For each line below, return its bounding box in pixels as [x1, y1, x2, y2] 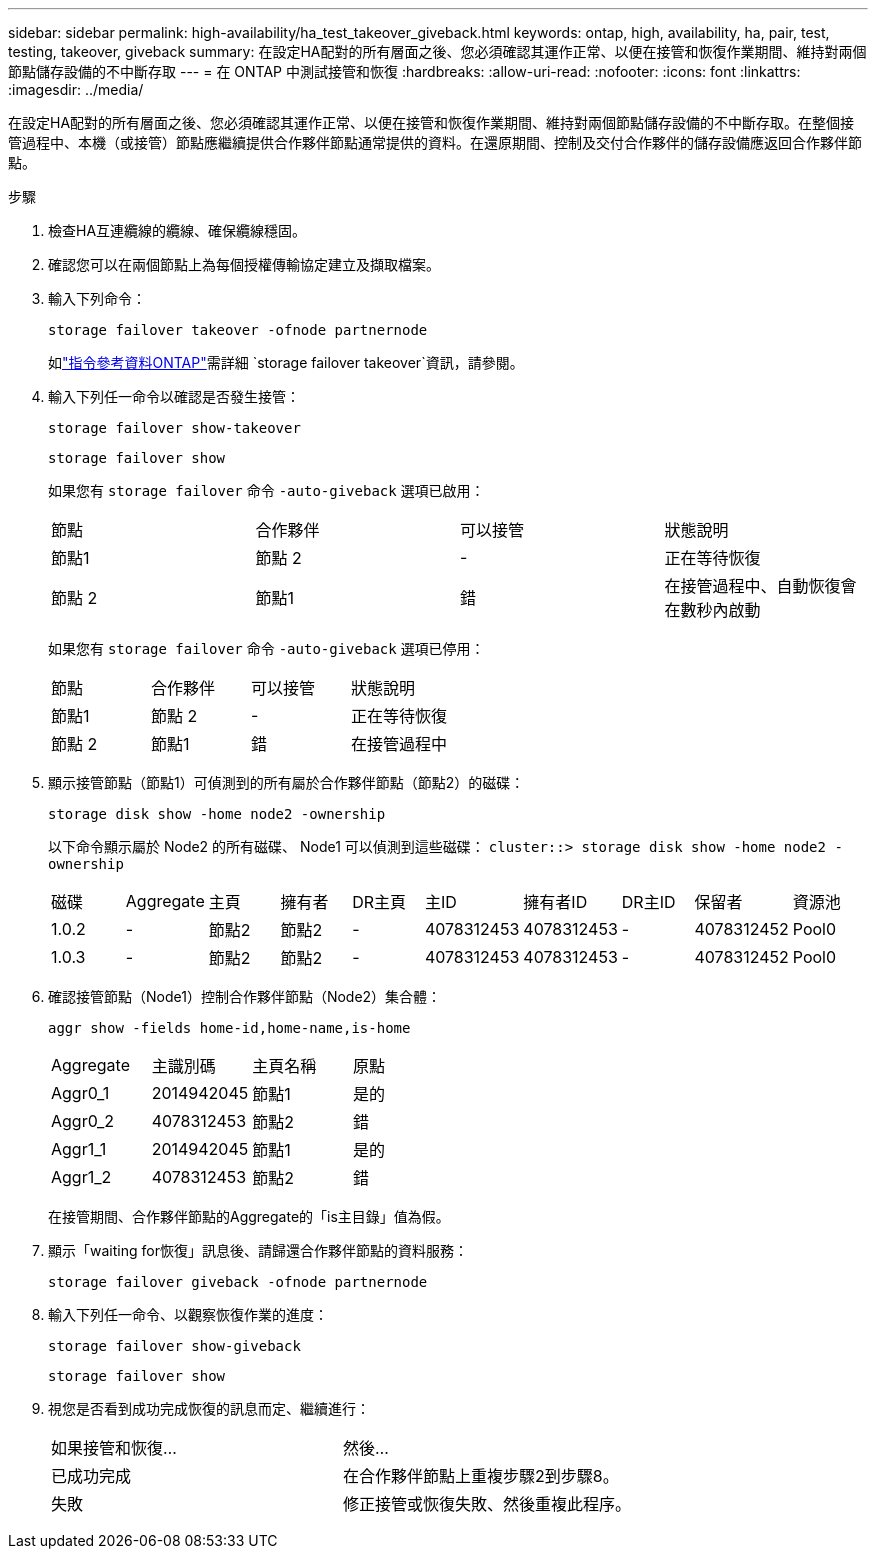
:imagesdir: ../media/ [8, 81, 144, 98]
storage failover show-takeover [48, 420, 301, 436]
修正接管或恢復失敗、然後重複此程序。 [343, 1494, 632, 1514]
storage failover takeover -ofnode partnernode [48, 322, 428, 338]
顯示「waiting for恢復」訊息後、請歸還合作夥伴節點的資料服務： [48, 1242, 468, 1259]
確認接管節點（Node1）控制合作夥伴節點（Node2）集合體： [48, 988, 442, 1005]
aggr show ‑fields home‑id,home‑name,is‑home [48, 1020, 411, 1036]
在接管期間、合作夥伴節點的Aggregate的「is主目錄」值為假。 [48, 1208, 450, 1225]
